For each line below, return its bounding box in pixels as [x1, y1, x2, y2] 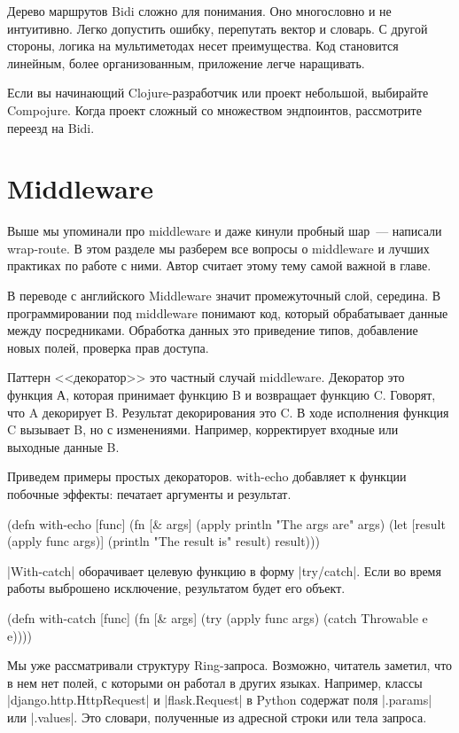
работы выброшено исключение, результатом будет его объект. [7, 579, 346, 597]
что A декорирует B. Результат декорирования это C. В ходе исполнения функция [7, 402, 449, 421]
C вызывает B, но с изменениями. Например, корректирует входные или [7, 420, 399, 439]
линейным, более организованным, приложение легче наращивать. [7, 53, 365, 72]
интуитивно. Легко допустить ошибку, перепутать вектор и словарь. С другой [7, 19, 428, 37]
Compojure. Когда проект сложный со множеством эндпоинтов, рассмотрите [7, 100, 422, 119]
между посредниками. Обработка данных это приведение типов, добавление [7, 321, 418, 339]
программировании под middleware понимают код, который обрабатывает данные [7, 303, 448, 322]
